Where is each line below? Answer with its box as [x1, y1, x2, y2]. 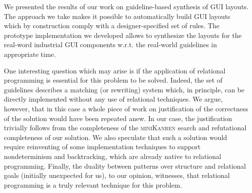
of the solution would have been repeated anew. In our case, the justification [4, 113, 233, 123]
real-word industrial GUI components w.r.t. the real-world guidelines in [4, 39, 217, 50]
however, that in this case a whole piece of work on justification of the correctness [4, 103, 248, 113]
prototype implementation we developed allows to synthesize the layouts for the [4, 30, 242, 40]
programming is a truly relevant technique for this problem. [4, 179, 182, 190]
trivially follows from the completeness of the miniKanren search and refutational [4, 123, 247, 133]
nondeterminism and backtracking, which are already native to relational [4, 151, 221, 161]
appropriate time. [4, 49, 56, 59]
